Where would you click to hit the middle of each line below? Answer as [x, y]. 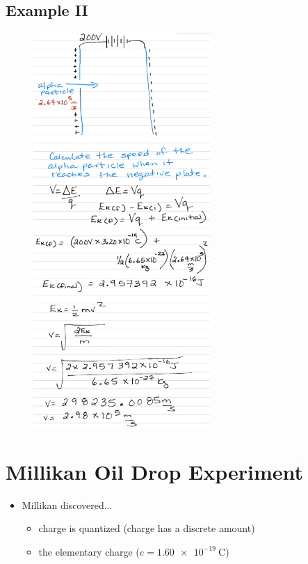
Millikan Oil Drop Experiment [155, 471]
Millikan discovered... [67, 504]
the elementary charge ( [89, 551]
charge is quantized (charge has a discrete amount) [147, 528]
